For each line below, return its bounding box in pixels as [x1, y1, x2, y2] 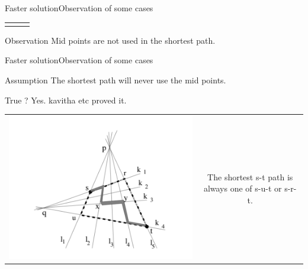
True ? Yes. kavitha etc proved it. [5, 93, 127, 106]
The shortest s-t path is [207, 170, 293, 183]
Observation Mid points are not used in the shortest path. [5, 34, 216, 46]
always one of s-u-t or [203, 182, 282, 195]
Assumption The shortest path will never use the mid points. [5, 74, 226, 86]
